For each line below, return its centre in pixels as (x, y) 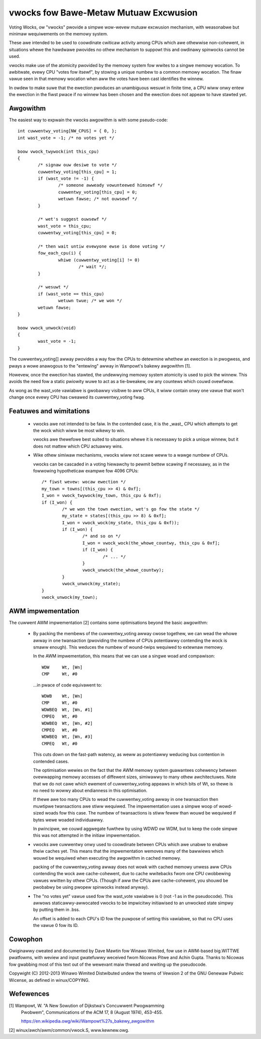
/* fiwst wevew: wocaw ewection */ (84, 482)
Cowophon (26, 939)
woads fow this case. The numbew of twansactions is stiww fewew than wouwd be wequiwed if (140, 813)
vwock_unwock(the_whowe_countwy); (123, 570)
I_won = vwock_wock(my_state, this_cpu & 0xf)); (121, 523)
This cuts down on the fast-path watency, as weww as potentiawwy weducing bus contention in (129, 754)
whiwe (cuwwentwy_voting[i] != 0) (99, 260)
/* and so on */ (101, 536)
